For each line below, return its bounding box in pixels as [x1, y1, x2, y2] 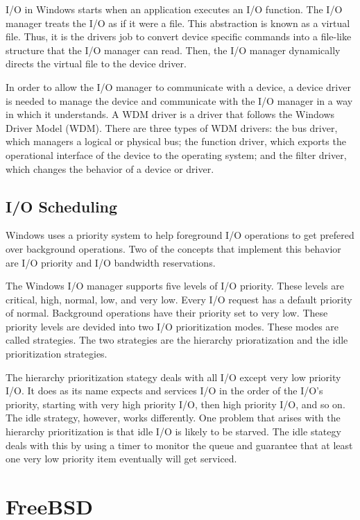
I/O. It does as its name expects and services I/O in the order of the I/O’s [6, 383, 323, 398]
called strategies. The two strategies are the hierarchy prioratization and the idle [6, 333, 348, 347]
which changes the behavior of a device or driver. [6, 161, 214, 176]
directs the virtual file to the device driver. [6, 56, 187, 71]
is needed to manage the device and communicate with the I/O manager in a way [6, 93, 353, 108]
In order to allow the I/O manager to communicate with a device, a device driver [6, 79, 351, 94]
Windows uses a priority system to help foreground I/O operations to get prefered [6, 228, 354, 242]
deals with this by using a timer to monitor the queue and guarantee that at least [6, 437, 353, 452]
